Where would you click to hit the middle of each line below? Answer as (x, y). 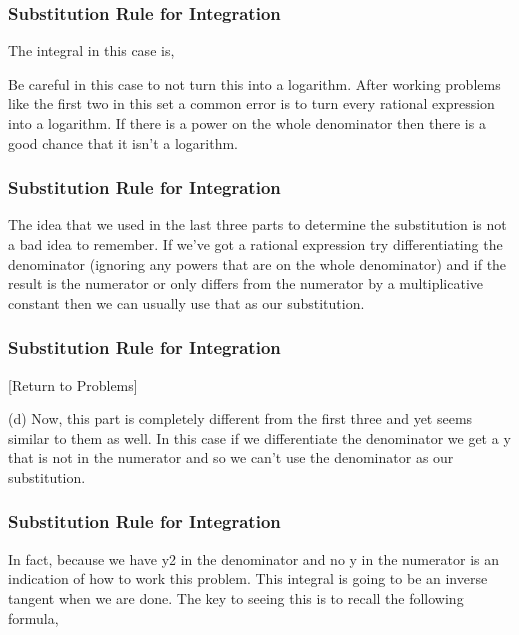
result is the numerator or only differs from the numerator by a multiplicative (245, 283)
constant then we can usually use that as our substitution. (186, 302)
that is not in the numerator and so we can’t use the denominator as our (231, 457)
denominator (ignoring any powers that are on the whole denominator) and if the (257, 263)
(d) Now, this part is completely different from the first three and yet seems (240, 418)
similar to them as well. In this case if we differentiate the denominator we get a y (259, 437)
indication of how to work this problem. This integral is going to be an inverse (248, 578)
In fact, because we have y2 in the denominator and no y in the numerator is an (254, 558)
